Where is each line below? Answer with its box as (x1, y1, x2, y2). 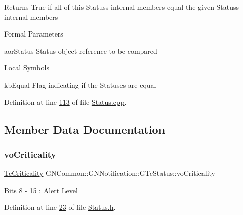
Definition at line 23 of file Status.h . (4, 202, 116, 212)
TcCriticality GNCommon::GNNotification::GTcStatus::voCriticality (4, 168, 216, 178)
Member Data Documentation (4, 121, 166, 137)
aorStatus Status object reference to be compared (4, 45, 157, 56)
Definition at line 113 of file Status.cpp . (4, 96, 127, 107)
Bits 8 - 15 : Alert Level (4, 185, 78, 195)
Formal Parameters (4, 28, 63, 39)
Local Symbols (4, 62, 49, 73)
